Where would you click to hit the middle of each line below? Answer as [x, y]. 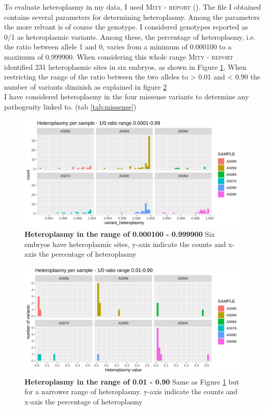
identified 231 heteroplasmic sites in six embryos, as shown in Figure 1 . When [125, 66]
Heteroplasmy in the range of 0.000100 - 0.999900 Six [120, 234]
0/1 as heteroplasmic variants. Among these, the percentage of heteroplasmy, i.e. [130, 36]
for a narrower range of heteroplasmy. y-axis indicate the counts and [131, 391]
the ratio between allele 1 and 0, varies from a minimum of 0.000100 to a [118, 47]
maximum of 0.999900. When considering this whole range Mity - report [119, 56]
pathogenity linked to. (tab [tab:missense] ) [70, 106]
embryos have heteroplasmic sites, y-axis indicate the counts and [125, 244]
